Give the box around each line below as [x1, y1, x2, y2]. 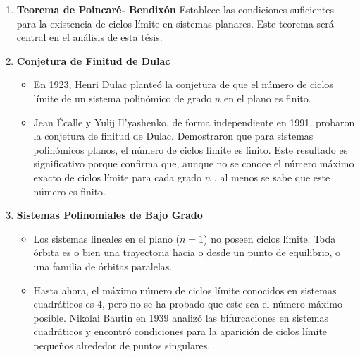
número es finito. [33, 183, 106, 198]
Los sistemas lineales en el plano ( [33, 231, 180, 246]
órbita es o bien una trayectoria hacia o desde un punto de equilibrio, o [33, 245, 341, 260]
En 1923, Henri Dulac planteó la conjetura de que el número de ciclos [33, 77, 333, 92]
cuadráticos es [33, 296, 94, 311]
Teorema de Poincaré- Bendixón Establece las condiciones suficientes [16, 2, 334, 16]
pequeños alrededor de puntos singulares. [33, 337, 211, 352]
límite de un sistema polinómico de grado [33, 90, 212, 105]
